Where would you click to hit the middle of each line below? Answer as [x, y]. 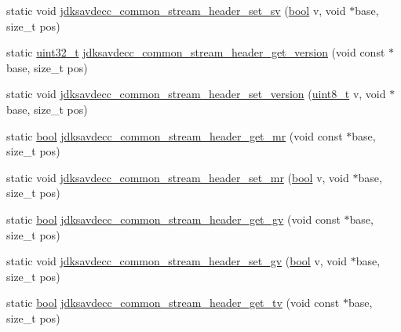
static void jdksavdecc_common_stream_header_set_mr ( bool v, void [178, 177]
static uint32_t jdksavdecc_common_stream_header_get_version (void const [196, 52]
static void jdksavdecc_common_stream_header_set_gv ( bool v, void [177, 261]
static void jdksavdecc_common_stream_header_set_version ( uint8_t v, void [196, 94]
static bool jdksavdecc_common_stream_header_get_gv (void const [173, 219]
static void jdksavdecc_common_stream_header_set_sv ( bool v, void [176, 10]
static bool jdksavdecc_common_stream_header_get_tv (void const [173, 303]
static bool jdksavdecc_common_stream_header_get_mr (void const [175, 135]
